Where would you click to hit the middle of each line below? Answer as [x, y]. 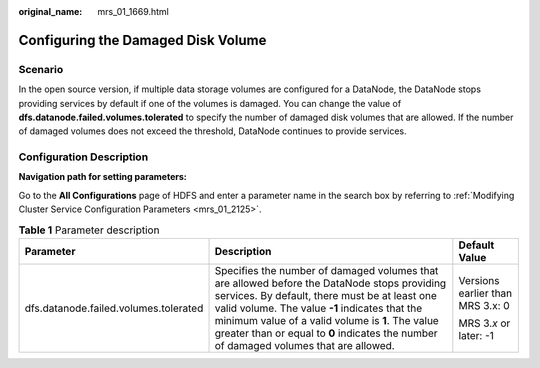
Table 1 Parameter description [89, 230]
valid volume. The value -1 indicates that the [318, 308]
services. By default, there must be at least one [325, 296]
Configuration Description [83, 157]
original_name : [50, 11]
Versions [479, 281]
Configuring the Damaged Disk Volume [142, 40]
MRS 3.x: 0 [484, 306]
